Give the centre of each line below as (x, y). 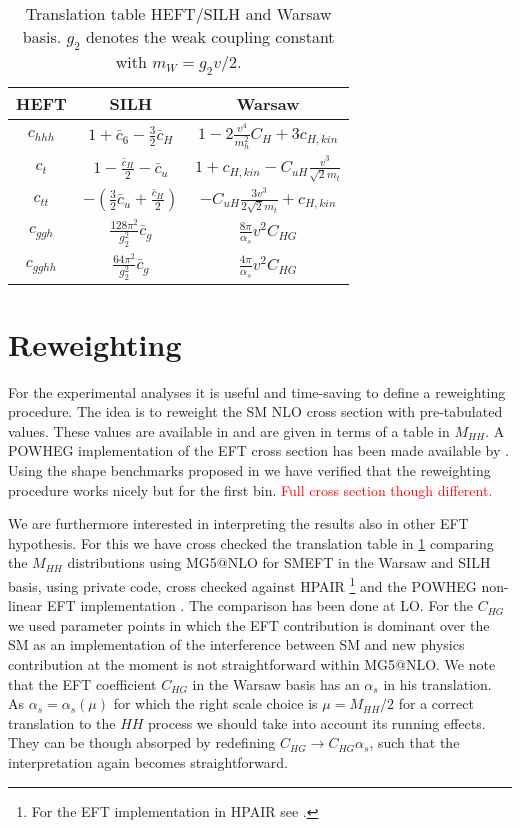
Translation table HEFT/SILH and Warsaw (178, 13)
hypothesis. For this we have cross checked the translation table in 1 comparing (251, 542)
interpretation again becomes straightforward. (148, 761)
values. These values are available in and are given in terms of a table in (229, 430)
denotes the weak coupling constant (210, 36)
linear (25, 605)
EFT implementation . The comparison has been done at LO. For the (259, 605)
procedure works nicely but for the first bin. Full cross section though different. (250, 489)
